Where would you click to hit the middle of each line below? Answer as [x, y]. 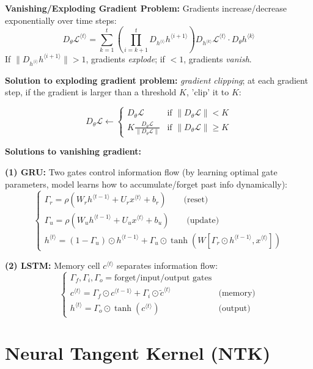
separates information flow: [168, 265]
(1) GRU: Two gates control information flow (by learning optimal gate [141, 172]
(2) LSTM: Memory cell [53, 265]
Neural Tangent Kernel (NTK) [138, 353]
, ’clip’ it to [208, 92]
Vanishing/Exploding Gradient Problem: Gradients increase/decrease [146, 8]
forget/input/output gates [163, 278]
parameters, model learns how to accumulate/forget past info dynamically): [146, 184]
